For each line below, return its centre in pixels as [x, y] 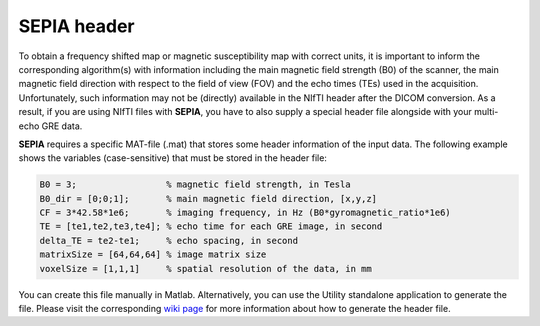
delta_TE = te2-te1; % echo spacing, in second [169, 240]
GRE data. [62, 126]
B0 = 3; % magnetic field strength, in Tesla [195, 184]
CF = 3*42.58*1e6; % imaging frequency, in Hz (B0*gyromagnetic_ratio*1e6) [245, 213]
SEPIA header [76, 26]
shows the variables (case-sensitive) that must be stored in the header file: [172, 158]
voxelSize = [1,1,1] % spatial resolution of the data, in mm [205, 268]
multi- [486, 112]
